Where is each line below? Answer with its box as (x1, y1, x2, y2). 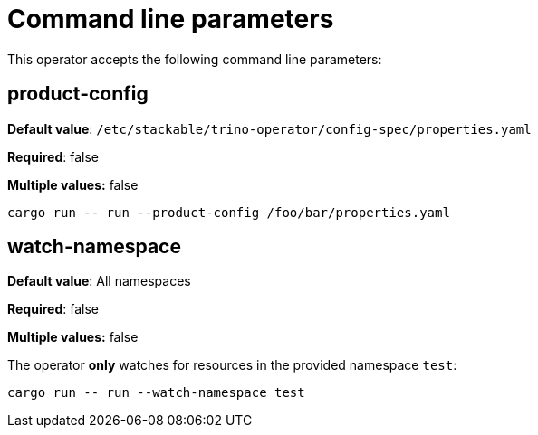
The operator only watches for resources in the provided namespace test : (7, 357, 457, 374)
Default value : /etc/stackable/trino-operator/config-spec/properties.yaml (7, 120, 532, 137)
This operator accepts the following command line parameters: (7, 51, 382, 67)
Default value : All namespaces (7, 273, 191, 289)
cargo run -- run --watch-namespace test (7, 385, 305, 401)
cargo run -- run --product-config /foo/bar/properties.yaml (7, 204, 450, 220)
